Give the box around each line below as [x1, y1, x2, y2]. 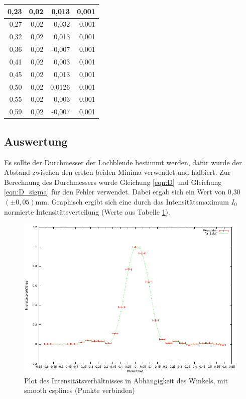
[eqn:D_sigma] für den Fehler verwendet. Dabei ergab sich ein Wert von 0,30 [4, 186, 240, 197]
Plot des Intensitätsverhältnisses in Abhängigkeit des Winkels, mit [24, 375, 228, 385]
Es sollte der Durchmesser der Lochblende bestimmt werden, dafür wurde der [4, 157, 242, 167]
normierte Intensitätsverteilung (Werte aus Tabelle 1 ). [4, 206, 170, 217]
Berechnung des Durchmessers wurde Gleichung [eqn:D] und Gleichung [4, 176, 222, 187]
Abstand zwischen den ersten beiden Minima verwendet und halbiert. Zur [4, 167, 231, 177]
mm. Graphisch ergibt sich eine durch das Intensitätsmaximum [35, 196, 229, 207]
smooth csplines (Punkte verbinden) [24, 385, 135, 395]
